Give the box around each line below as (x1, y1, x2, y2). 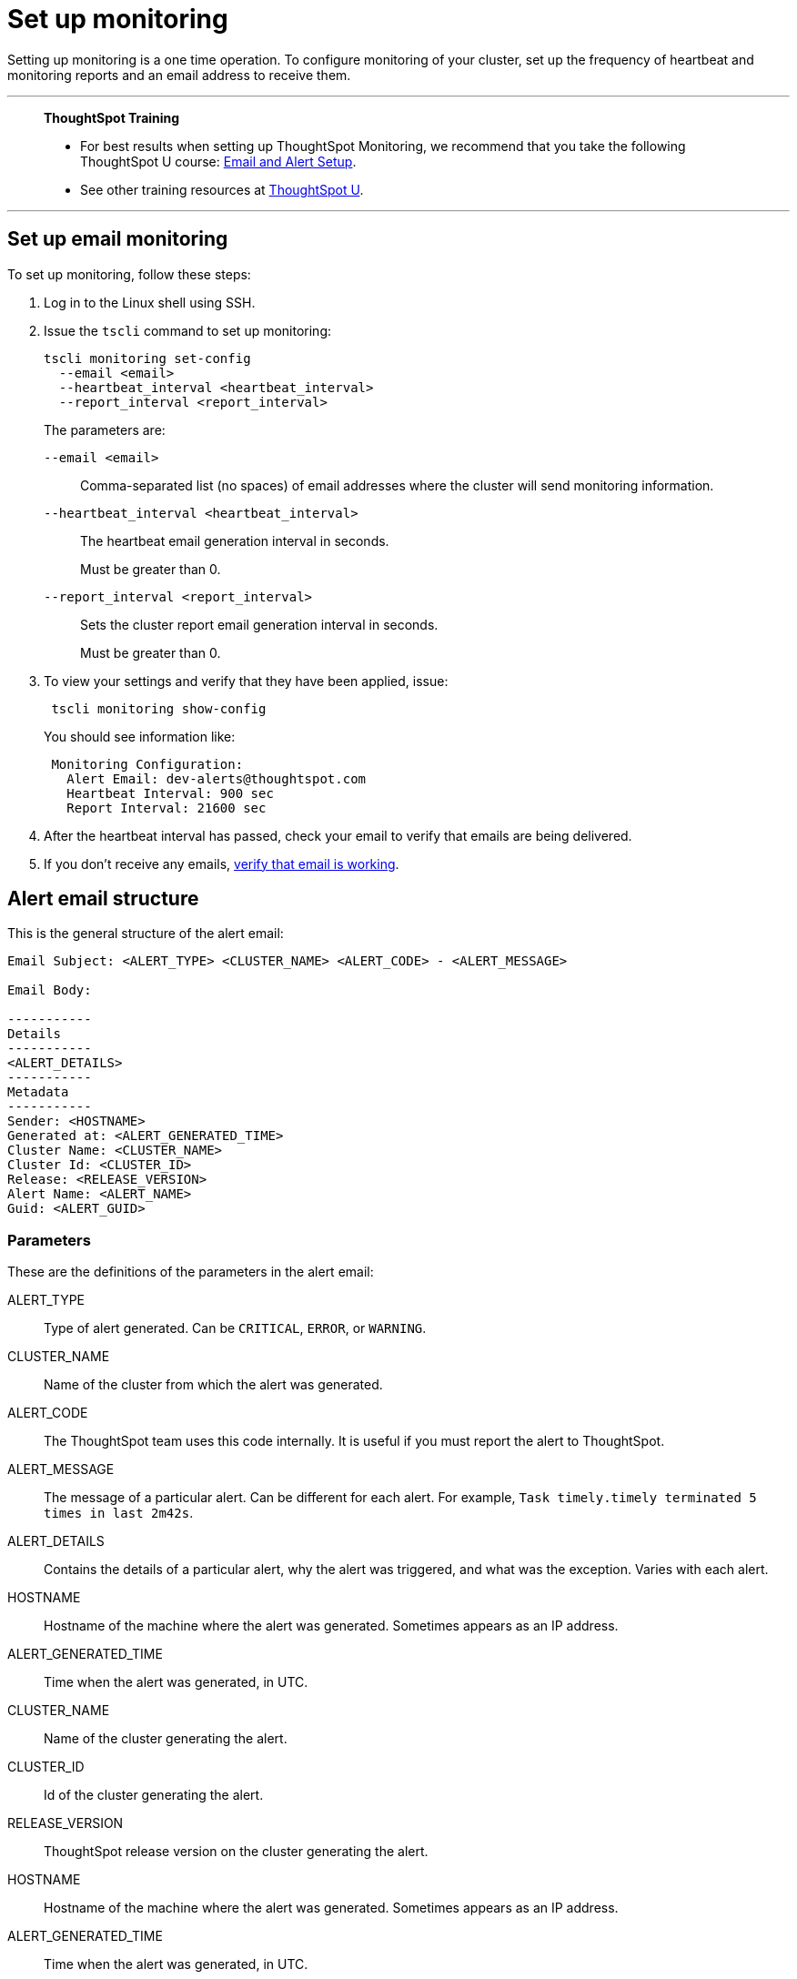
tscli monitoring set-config (44, 350, 251, 366)
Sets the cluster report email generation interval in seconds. (80, 616, 439, 632)
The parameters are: (44, 421, 166, 438)
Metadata (7, 1085, 69, 1100)
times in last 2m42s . (44, 1505, 194, 1521)
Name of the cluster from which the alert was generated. (44, 1377, 383, 1393)
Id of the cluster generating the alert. (44, 1787, 264, 1803)
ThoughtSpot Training (44, 109, 180, 126)
